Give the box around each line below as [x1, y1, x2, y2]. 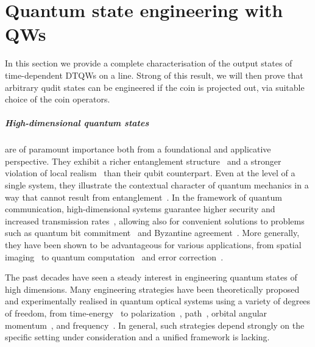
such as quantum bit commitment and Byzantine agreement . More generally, [5, 226, 300, 239]
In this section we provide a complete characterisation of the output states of [5, 57, 292, 70]
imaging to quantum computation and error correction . [5, 250, 224, 263]
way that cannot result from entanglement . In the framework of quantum [5, 190, 282, 203]
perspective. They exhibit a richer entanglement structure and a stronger [5, 154, 281, 167]
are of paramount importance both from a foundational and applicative [5, 143, 271, 156]
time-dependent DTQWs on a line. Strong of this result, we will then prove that [5, 68, 303, 81]
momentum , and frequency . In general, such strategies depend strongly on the [5, 318, 305, 331]
